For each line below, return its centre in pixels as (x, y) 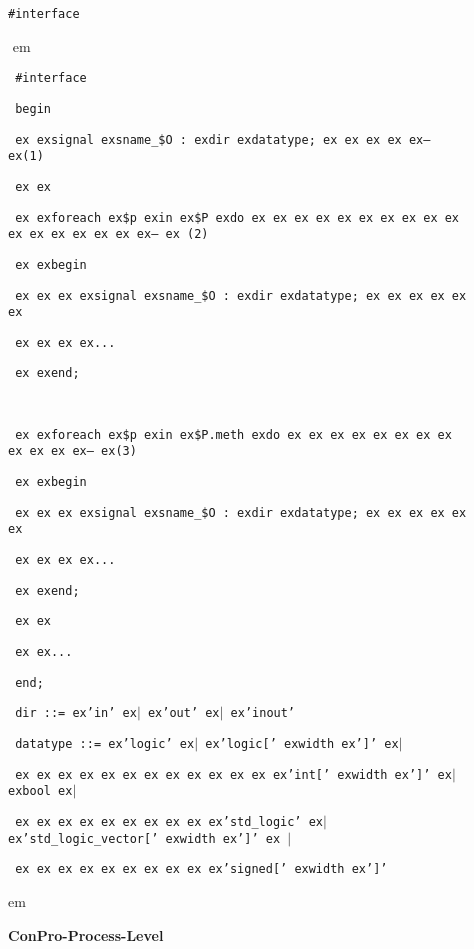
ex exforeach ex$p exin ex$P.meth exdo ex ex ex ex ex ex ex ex (233, 434)
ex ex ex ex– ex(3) (72, 451)
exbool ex (40, 791)
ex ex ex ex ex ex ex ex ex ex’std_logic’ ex (169, 821)
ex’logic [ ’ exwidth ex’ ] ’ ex (302, 744)
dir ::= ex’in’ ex (76, 713)
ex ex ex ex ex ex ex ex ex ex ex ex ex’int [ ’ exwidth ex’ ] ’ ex (233, 774)
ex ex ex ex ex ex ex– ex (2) (108, 234)
